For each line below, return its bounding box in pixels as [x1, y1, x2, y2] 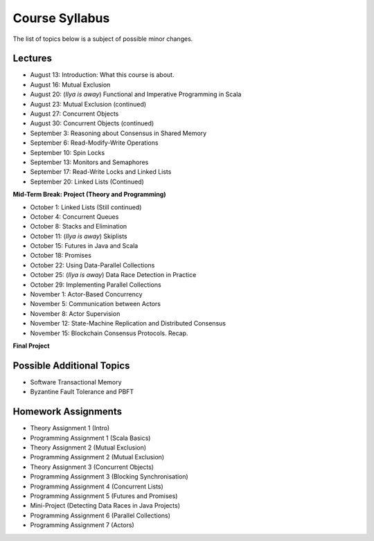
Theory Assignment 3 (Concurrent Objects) [30, 463, 154, 471]
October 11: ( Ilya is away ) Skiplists [30, 232, 127, 240]
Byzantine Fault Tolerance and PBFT [30, 388, 134, 396]
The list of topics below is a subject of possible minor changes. [12, 35, 193, 43]
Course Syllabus [12, 10, 110, 26]
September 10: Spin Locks [30, 148, 105, 157]
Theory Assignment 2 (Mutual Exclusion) [30, 443, 147, 452]
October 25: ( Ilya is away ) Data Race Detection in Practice [30, 271, 197, 279]
